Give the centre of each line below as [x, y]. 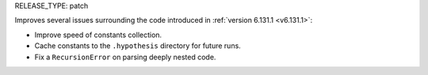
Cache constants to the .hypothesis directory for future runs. [138, 46]
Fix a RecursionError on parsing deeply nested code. [125, 57]
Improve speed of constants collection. [98, 35]
